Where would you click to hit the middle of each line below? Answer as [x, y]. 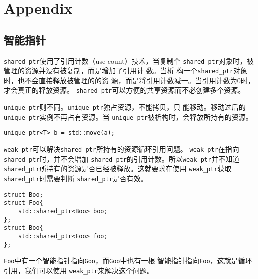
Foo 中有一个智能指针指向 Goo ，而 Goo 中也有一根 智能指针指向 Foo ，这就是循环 [128, 261]
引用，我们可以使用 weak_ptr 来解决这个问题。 [79, 270]
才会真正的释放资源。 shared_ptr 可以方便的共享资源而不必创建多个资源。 [125, 90]
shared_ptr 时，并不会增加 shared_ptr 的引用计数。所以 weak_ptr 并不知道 [122, 159]
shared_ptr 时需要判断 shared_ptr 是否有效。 [76, 179]
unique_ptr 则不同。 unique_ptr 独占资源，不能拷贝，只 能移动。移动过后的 [125, 107]
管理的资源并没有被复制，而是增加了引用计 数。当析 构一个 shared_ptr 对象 [126, 71]
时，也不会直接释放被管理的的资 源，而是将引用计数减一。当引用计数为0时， [129, 80]
